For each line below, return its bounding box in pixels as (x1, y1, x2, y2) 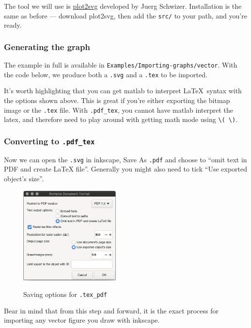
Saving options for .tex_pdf (23, 289, 107, 299)
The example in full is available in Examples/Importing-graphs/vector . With (4, 60, 237, 70)
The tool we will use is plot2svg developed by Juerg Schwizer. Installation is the (4, 1, 242, 11)
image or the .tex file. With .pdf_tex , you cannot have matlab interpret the (4, 104, 234, 115)
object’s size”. (4, 173, 44, 183)
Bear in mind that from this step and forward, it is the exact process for (4, 305, 219, 315)
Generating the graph (4, 40, 90, 52)
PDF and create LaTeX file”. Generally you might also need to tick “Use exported (4, 164, 247, 174)
